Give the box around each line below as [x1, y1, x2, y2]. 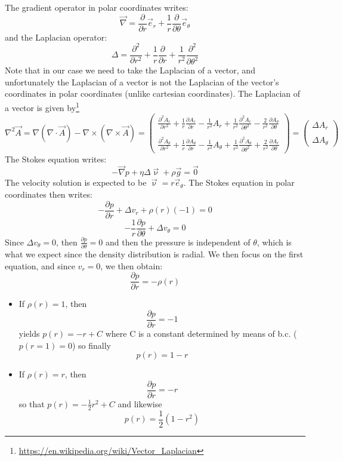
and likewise [118, 397, 162, 410]
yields [18, 327, 40, 339]
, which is [257, 235, 292, 248]
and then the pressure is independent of [105, 235, 251, 248]
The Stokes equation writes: [5, 152, 107, 165]
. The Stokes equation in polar [183, 176, 295, 189]
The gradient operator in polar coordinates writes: [5, 1, 189, 13]
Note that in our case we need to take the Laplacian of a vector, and [5, 64, 255, 76]
